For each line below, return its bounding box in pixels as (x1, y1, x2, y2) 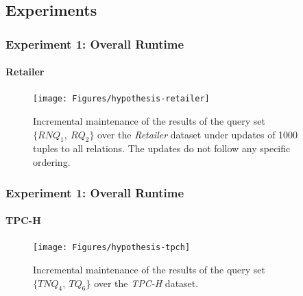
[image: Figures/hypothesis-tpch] (33, 243, 191, 253)
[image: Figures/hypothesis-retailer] (33, 94, 210, 104)
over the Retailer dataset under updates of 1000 (97, 127, 298, 141)
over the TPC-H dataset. (94, 275, 199, 290)
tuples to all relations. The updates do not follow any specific (33, 141, 291, 156)
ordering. (33, 155, 71, 169)
